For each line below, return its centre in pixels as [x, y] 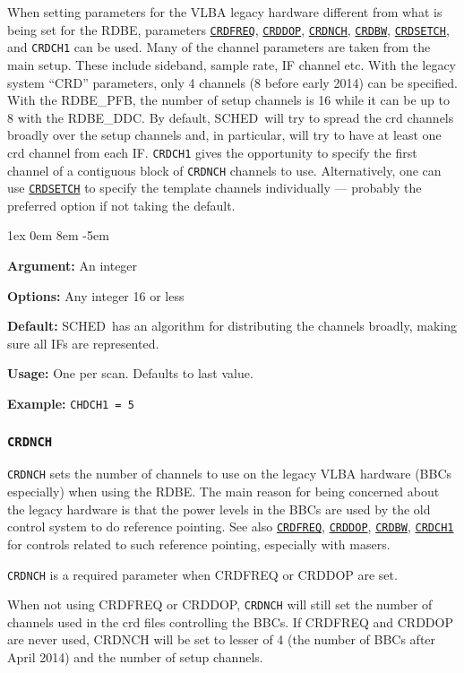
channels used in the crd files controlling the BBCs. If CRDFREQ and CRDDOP [230, 621]
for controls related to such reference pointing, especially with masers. [199, 544]
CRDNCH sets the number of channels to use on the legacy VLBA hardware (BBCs [230, 474]
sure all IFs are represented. [83, 343]
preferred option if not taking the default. [121, 205]
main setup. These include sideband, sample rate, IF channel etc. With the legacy [232, 64]
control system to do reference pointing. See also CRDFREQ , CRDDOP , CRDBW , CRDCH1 [231, 526]
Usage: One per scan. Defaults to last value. [130, 373]
